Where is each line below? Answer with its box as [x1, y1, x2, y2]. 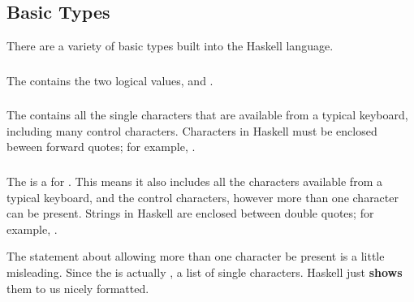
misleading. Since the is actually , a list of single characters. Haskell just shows [6, 263, 403, 280]
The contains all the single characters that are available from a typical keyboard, [6, 106, 408, 123]
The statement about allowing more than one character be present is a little [6, 248, 385, 265]
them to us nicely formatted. [6, 279, 149, 296]
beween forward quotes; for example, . [6, 138, 196, 155]
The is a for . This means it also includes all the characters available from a [6, 172, 382, 189]
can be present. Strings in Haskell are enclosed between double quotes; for [6, 205, 374, 222]
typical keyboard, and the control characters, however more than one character [6, 188, 399, 205]
